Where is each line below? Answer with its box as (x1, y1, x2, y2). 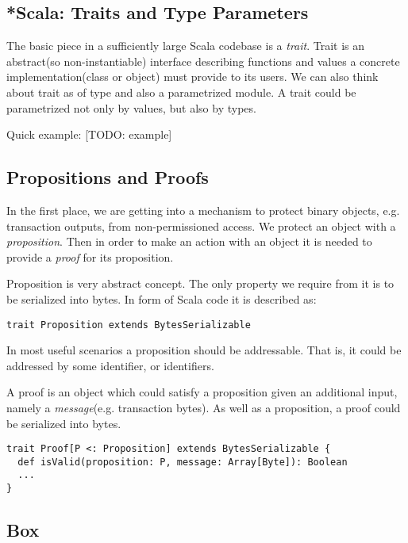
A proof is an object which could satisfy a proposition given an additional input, (6, 384, 398, 400)
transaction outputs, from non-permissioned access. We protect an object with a (6, 217, 396, 234)
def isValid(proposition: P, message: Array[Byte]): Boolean (17, 456, 348, 468)
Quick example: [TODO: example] (6, 126, 172, 143)
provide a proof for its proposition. (6, 248, 174, 265)
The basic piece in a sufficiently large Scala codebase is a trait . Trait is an (6, 37, 365, 54)
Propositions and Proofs (6, 165, 209, 189)
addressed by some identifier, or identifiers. (6, 357, 214, 373)
